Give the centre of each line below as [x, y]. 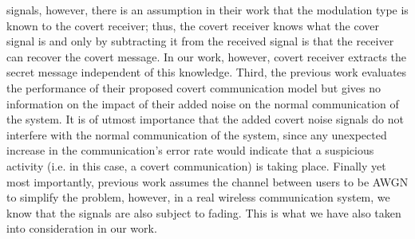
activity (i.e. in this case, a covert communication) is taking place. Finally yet [196, 165]
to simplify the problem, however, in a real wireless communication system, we [198, 197]
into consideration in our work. [82, 228]
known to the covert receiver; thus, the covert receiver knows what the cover [193, 25]
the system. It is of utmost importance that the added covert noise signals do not [205, 119]
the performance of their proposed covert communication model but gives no [194, 87]
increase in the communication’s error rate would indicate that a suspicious [190, 150]
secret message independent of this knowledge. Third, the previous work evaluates [207, 72]
